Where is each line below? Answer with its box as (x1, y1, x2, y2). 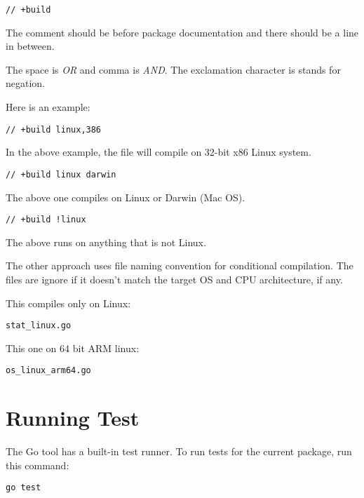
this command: (6, 457, 69, 472)
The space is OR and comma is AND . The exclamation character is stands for (6, 62, 341, 76)
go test (6, 483, 41, 493)
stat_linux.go (6, 321, 72, 331)
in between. (6, 39, 55, 53)
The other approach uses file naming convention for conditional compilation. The (6, 258, 353, 273)
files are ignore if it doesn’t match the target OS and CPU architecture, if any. (6, 271, 343, 286)
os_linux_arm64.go (6, 365, 91, 376)
